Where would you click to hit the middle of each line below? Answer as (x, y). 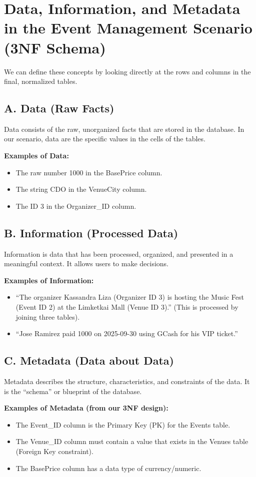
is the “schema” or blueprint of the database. (73, 391)
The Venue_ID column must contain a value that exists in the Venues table (132, 441)
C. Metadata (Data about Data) (89, 360)
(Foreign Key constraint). (54, 451)
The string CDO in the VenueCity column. (81, 189)
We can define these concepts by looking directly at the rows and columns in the (127, 71)
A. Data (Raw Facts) (59, 108)
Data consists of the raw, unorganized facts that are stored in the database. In (124, 129)
